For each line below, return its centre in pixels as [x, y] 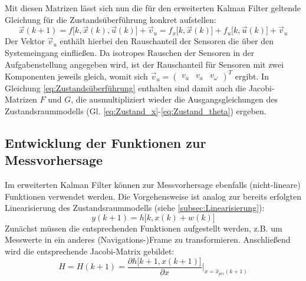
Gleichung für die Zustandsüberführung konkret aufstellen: [111, 19]
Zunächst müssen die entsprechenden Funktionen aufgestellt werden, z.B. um [144, 228]
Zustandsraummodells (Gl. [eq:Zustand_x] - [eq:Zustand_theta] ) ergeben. [136, 110]
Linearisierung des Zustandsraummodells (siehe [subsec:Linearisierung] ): [135, 208]
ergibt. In [252, 76]
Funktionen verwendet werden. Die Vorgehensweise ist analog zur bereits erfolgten [153, 196]
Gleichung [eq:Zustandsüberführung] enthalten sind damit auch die [126, 87]
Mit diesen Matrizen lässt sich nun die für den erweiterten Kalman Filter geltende [153, 8]
